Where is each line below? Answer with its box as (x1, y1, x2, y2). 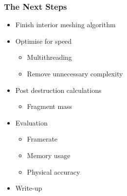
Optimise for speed (15, 36, 72, 46)
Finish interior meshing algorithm (15, 19, 116, 30)
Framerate (27, 134, 58, 144)
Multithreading (27, 52, 72, 62)
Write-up (15, 183, 42, 193)
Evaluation (15, 117, 48, 127)
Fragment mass (27, 101, 73, 111)
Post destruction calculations (15, 85, 102, 95)
